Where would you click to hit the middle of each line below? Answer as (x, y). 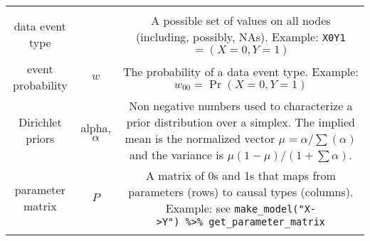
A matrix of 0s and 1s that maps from (240, 175)
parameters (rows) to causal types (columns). (241, 192)
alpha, (96, 128)
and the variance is (176, 155)
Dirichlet (40, 122)
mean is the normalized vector (200, 138)
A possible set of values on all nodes (241, 20)
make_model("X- (275, 209)
